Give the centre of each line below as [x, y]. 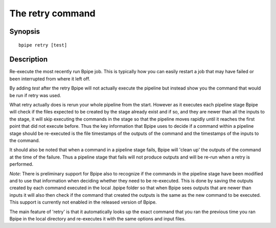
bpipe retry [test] [43, 45]
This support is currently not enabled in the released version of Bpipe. [83, 202]
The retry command [52, 13]
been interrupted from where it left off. [50, 79]
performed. [21, 164]
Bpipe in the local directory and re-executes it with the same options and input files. [98, 219]
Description [29, 60]
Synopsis [25, 31]
